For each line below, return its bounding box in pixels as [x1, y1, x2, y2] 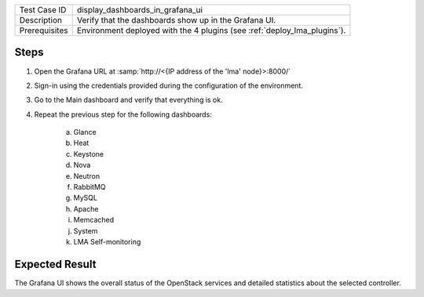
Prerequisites [19, 25, 68, 35]
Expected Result [14, 257, 97, 270]
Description [19, 15, 63, 25]
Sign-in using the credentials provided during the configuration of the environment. [34, 81, 304, 90]
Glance [73, 128, 97, 137]
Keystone [73, 149, 104, 158]
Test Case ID [19, 5, 67, 15]
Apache [73, 204, 99, 213]
